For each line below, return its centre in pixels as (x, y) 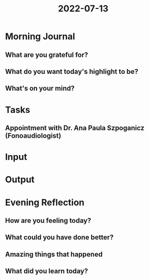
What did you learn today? (47, 271)
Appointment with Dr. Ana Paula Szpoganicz (75, 128)
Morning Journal (40, 36)
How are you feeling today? (48, 220)
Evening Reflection (45, 202)
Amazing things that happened (54, 254)
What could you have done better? (59, 238)
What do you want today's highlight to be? (72, 72)
